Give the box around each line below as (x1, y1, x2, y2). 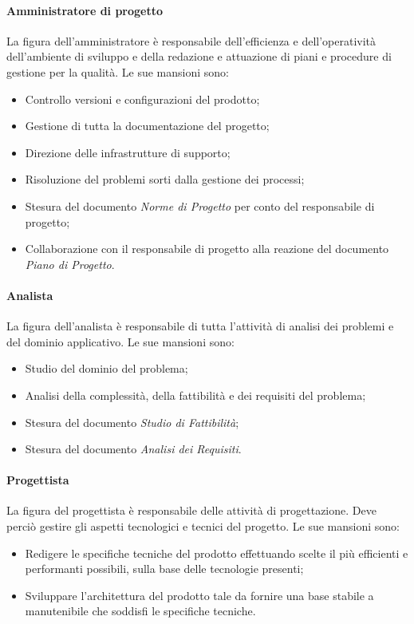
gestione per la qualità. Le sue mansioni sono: (6, 63, 229, 80)
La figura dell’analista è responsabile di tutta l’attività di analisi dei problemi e (6, 318, 394, 334)
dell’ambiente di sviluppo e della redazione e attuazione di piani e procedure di (6, 48, 392, 65)
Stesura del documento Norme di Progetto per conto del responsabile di (25, 197, 375, 214)
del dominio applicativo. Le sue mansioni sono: (6, 333, 235, 350)
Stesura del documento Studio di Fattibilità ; (25, 413, 239, 430)
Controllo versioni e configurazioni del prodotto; (25, 90, 260, 107)
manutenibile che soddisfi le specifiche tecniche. (25, 602, 256, 619)
